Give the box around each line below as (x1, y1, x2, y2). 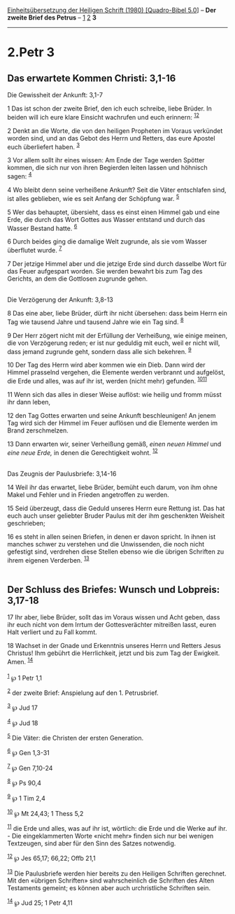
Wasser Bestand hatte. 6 (7, 223, 78, 232)
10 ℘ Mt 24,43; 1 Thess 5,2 (7, 808, 84, 817)
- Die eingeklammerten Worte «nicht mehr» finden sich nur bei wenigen (7, 831, 214, 840)
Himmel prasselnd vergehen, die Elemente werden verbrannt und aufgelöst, (7, 368, 225, 377)
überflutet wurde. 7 (7, 245, 62, 254)
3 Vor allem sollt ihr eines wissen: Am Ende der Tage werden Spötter (7, 156, 205, 164)
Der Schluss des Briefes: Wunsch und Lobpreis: (7, 584, 220, 596)
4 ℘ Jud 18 (7, 717, 38, 727)
